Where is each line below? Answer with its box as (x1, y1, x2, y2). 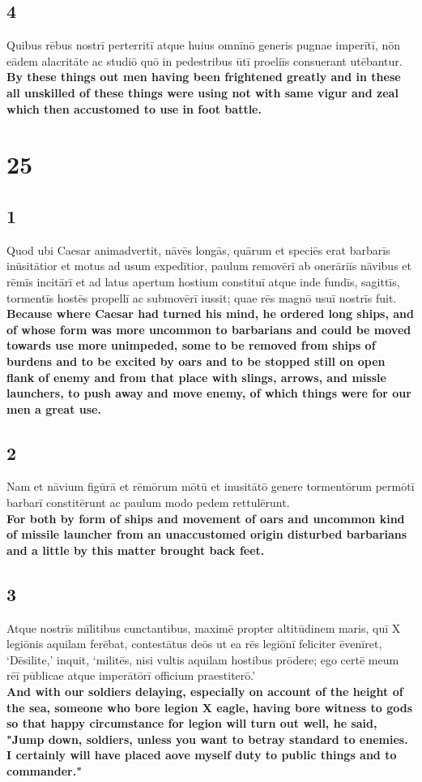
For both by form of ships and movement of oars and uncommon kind (6, 509, 405, 526)
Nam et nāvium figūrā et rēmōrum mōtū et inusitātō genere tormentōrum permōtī (6, 478, 415, 495)
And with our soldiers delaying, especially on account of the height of (6, 683, 403, 700)
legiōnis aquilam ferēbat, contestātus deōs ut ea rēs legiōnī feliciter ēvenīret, (6, 635, 382, 652)
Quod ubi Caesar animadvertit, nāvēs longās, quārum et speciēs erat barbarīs (6, 241, 390, 258)
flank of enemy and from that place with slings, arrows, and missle (6, 368, 386, 385)
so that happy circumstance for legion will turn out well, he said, (6, 715, 377, 732)
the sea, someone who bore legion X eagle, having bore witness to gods (6, 698, 412, 715)
